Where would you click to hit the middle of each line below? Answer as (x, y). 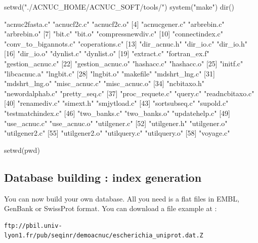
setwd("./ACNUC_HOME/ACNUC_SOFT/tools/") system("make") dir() (119, 7)
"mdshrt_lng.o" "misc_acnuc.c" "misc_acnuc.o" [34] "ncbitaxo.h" (104, 83)
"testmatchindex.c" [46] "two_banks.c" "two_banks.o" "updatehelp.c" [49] (117, 113)
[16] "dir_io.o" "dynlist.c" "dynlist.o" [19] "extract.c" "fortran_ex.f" (107, 53)
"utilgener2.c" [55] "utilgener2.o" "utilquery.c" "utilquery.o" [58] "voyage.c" (117, 133)
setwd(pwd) (22, 150)
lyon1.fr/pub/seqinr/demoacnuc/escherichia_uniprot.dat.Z (104, 236)
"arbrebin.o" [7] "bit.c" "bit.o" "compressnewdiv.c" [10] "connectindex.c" (114, 34)
